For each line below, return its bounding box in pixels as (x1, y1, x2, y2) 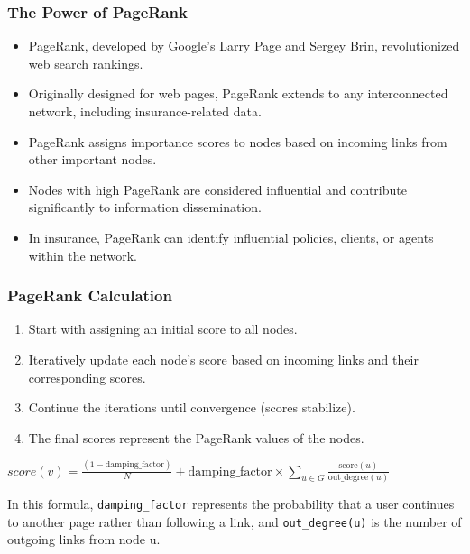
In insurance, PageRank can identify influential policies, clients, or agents (28, 227, 434, 246)
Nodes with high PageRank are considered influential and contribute (28, 180, 407, 199)
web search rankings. (28, 53, 143, 72)
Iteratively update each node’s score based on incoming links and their (28, 349, 419, 368)
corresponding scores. (28, 367, 146, 386)
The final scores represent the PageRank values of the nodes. (28, 428, 364, 447)
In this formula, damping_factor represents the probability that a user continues (7, 494, 455, 512)
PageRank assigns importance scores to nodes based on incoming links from (28, 132, 447, 151)
